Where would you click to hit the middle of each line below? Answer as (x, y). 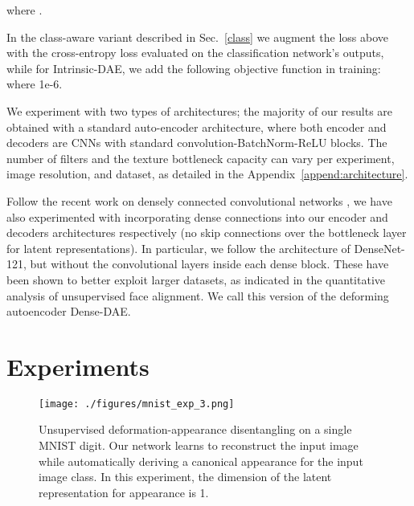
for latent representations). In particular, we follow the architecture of (178, 248)
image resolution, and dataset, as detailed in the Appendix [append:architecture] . (207, 174)
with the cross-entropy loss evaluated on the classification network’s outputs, (195, 53)
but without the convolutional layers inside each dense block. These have (209, 264)
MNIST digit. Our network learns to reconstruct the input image (199, 445)
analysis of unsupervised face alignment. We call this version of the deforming (198, 295)
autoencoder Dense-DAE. (69, 311)
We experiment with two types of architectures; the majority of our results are (200, 110)
